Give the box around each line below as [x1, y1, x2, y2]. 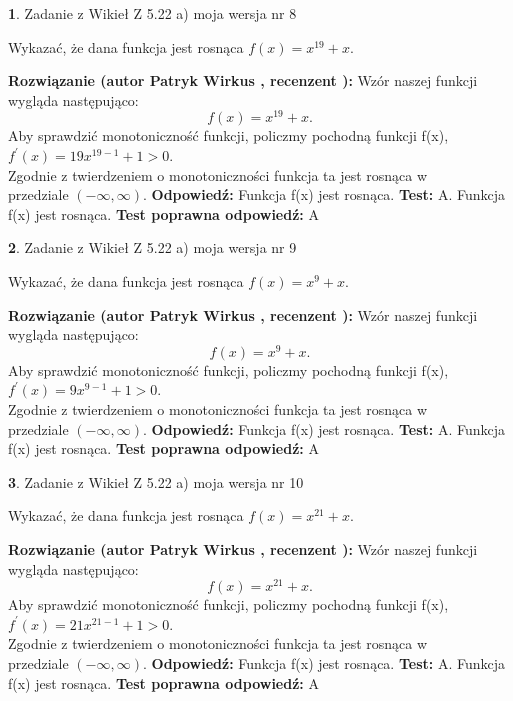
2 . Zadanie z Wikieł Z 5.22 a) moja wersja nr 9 [8, 237, 297, 258]
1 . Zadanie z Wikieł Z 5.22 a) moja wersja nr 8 [8, 3, 297, 23]
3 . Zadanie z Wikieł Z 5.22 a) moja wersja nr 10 [8, 471, 304, 492]
